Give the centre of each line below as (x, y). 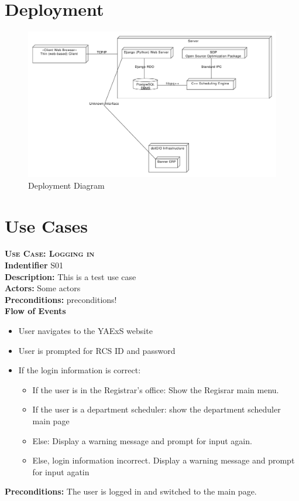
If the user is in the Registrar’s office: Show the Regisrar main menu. (156, 389)
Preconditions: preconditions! (61, 299)
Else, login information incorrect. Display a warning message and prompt (164, 460)
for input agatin (61, 471)
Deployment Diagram (66, 185)
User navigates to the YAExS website (85, 331)
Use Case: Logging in (50, 253)
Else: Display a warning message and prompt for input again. (142, 440)
